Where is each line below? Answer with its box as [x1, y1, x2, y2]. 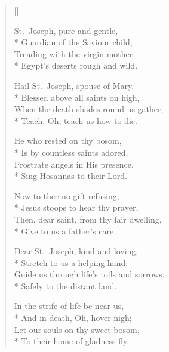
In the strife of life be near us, [14, 299, 124, 312]
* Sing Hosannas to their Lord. [14, 169, 127, 182]
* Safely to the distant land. [14, 279, 117, 292]
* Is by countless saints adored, [14, 146, 128, 158]
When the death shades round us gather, [14, 103, 164, 115]
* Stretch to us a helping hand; [14, 256, 128, 268]
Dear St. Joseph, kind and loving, [14, 245, 139, 257]
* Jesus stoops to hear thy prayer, [14, 201, 139, 214]
